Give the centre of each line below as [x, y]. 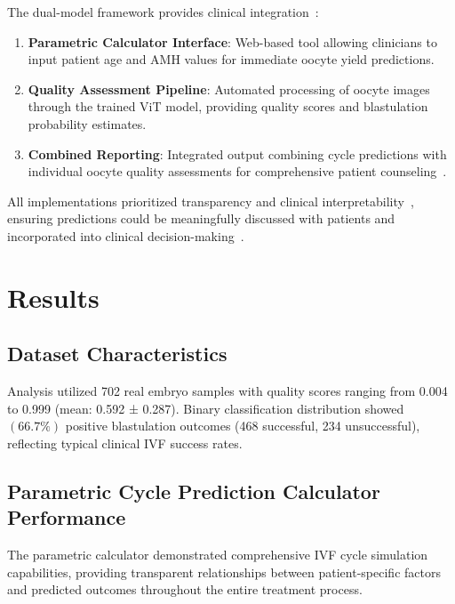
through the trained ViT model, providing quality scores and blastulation [228, 106]
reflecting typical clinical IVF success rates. [125, 443]
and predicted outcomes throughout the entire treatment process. [185, 589]
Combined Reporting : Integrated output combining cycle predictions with [237, 153]
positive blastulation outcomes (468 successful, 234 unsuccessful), [243, 426]
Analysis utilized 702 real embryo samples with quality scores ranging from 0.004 [227, 391]
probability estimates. [87, 123]
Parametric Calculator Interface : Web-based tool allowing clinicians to [232, 41]
